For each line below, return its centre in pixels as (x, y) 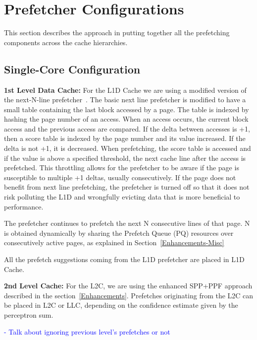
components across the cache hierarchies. (66, 42)
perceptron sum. (29, 314)
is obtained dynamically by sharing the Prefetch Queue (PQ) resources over (119, 233)
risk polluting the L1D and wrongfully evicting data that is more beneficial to (122, 197)
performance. (24, 206)
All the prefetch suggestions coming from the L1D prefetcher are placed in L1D (124, 259)
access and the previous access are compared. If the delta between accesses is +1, (127, 128)
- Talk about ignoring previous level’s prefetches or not (87, 331)
